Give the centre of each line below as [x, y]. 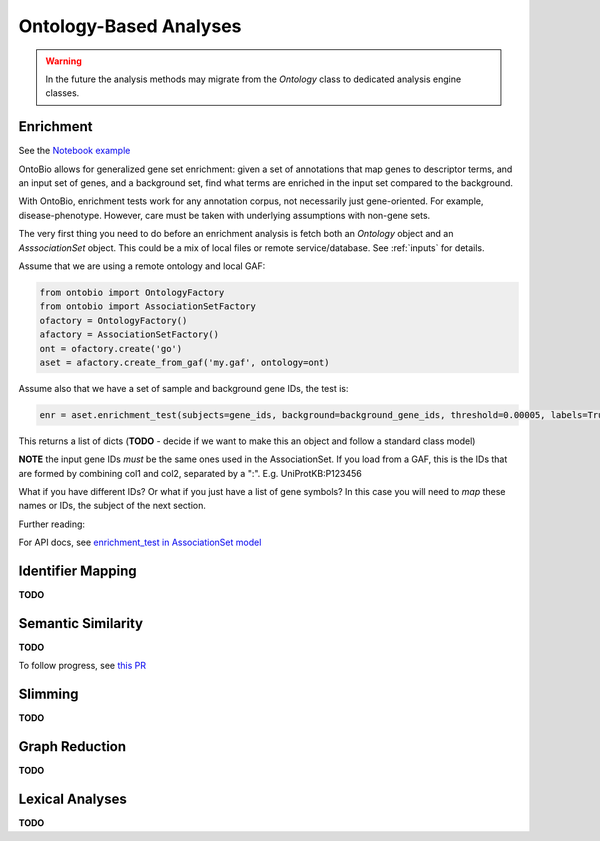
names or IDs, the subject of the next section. [112, 506]
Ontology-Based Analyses [130, 26]
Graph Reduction [72, 746]
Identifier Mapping [77, 571]
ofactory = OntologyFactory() [113, 320]
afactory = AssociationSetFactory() [129, 334]
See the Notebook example [74, 151]
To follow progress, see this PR [82, 666]
